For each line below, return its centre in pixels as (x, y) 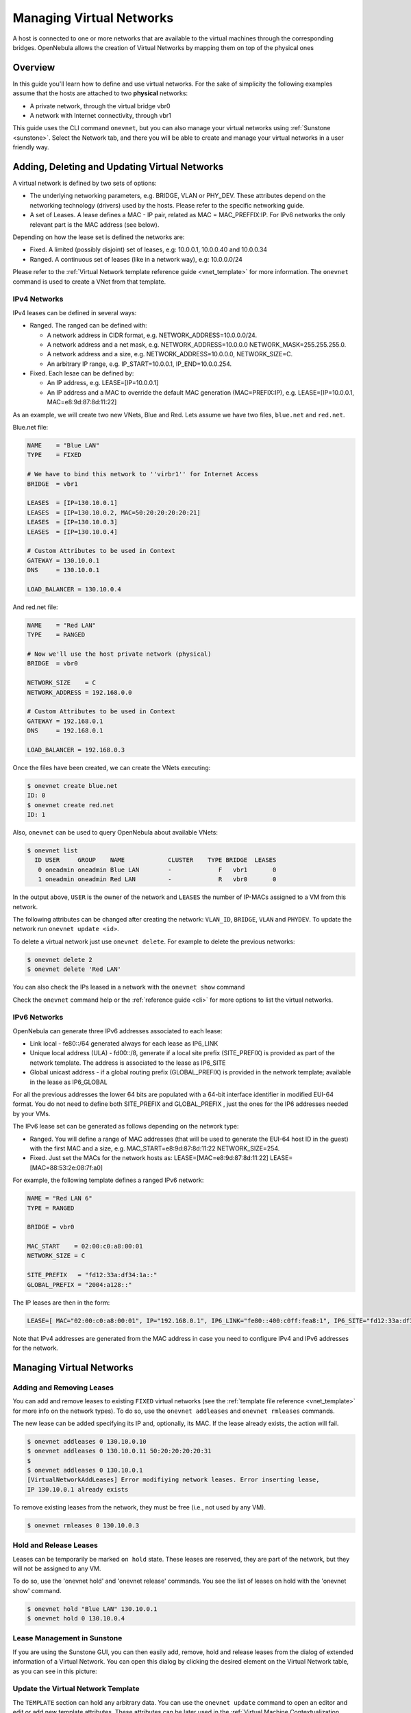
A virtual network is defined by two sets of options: (85, 183)
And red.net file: (35, 607)
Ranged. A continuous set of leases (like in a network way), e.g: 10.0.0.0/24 (136, 259)
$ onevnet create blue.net (72, 786)
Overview (34, 67)
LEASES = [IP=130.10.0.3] (72, 522)
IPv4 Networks (38, 299)
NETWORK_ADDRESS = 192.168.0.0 (80, 692)
